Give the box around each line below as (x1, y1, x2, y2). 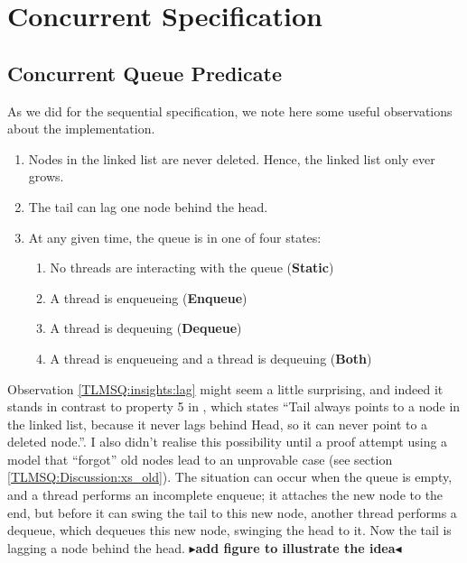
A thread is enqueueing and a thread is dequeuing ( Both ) (50, 348, 372, 367)
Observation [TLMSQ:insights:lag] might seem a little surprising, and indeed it (7, 379, 444, 398)
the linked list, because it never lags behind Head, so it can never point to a (7, 414, 428, 433)
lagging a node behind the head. (7, 538, 185, 557)
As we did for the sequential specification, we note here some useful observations (7, 101, 453, 120)
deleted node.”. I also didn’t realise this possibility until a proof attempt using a (7, 432, 448, 451)
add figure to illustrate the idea (195, 538, 396, 557)
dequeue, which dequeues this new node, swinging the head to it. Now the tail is (7, 521, 452, 540)
